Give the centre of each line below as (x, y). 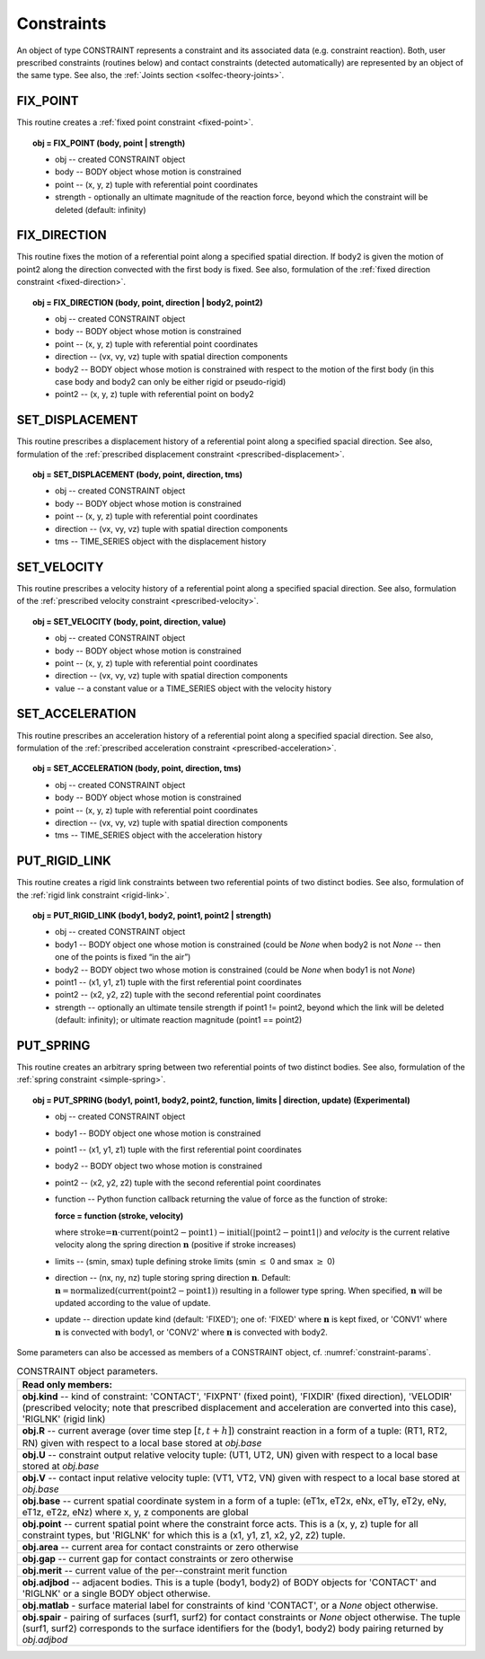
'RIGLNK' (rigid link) (64, 1418)
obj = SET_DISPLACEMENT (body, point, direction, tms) (137, 475)
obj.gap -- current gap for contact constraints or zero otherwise (158, 1559)
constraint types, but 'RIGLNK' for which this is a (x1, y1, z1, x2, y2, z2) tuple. (184, 1535)
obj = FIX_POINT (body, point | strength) (109, 143)
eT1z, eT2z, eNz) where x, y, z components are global (135, 1513)
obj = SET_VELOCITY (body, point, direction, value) (129, 621)
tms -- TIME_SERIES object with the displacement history (161, 541)
